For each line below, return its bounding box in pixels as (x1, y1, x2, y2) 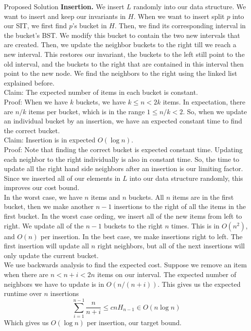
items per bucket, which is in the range (28, 106, 145, 116)
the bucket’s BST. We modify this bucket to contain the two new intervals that (4, 30, 240, 40)
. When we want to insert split (133, 11, 225, 21)
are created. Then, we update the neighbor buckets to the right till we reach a (4, 39, 236, 50)
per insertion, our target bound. (87, 317, 182, 327)
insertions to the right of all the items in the (114, 201, 246, 211)
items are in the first (172, 192, 234, 202)
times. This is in (171, 220, 220, 230)
